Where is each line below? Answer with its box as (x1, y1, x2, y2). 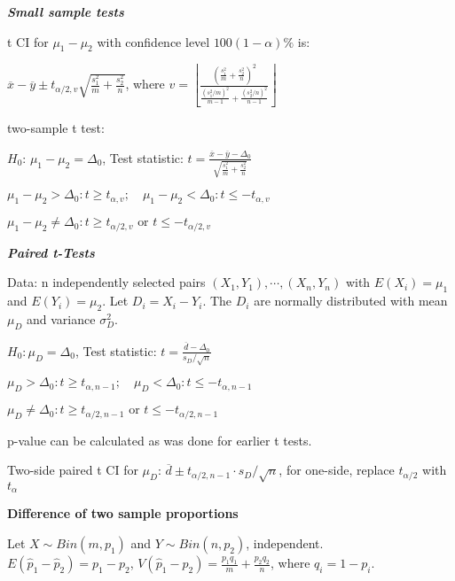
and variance (27, 309, 96, 328)
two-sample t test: (7, 119, 105, 137)
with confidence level (97, 32, 210, 50)
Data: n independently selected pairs (7, 273, 206, 291)
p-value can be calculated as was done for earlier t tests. (7, 430, 312, 449)
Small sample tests (7, 3, 124, 20)
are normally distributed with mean (254, 291, 448, 310)
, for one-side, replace (278, 461, 395, 479)
